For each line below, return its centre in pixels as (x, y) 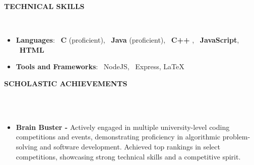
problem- (236, 137)
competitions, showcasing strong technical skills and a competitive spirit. (128, 156)
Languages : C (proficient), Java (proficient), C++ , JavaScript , (128, 40)
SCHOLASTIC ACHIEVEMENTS (66, 83)
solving (27, 146)
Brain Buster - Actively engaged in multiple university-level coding (123, 127)
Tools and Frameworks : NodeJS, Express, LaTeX (100, 66)
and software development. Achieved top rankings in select (130, 146)
